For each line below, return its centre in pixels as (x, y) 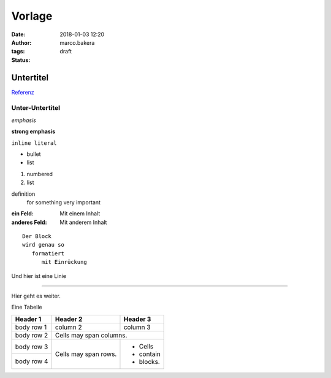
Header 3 (137, 319)
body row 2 (32, 335)
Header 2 (69, 319)
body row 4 (32, 361)
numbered (40, 174)
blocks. (150, 361)
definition (23, 194)
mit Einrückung (64, 262)
